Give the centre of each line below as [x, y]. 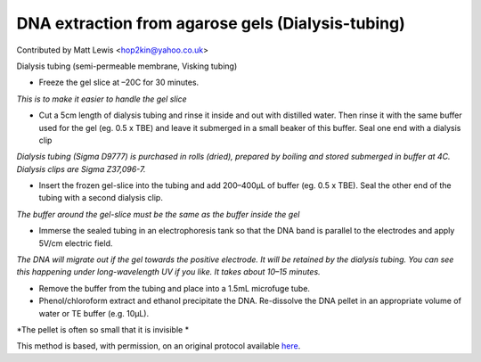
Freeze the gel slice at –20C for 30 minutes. [119, 82]
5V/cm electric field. [76, 243]
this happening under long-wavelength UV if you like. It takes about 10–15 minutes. [168, 272]
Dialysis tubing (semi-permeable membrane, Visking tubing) [127, 66]
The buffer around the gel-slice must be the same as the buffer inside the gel [158, 214]
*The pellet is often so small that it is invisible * [103, 329]
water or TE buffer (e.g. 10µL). [94, 313]
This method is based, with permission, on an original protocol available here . [159, 346]
